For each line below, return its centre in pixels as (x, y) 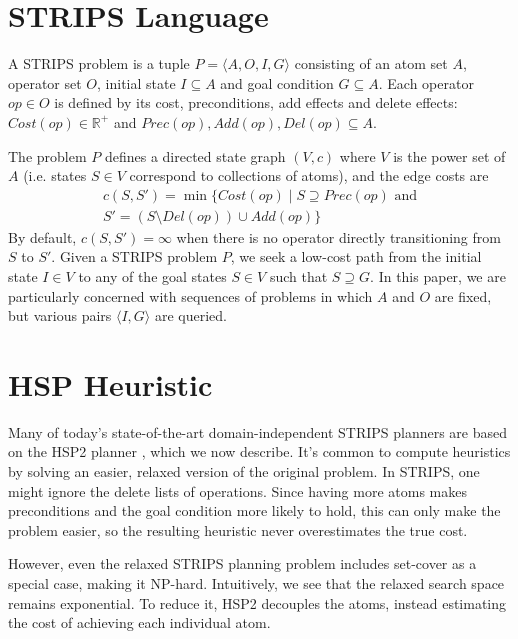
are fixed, (463, 295)
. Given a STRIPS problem (134, 256)
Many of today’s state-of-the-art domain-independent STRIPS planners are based (258, 431)
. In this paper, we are (438, 275)
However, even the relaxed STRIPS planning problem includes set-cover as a (242, 563)
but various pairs (60, 315)
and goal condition (277, 82)
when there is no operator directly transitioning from (338, 236)
